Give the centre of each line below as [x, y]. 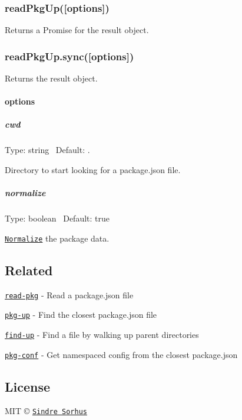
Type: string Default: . [47, 150]
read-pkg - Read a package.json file [69, 294]
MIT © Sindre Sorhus [46, 411]
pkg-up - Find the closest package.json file [81, 315]
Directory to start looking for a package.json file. [93, 169]
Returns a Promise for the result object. [77, 30]
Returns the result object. [51, 78]
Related [29, 270]
